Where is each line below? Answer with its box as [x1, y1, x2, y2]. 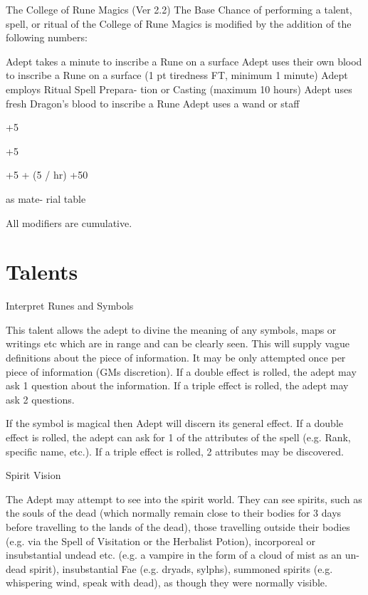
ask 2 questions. [6, 391, 75, 406]
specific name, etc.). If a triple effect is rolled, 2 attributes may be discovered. [6, 443, 344, 458]
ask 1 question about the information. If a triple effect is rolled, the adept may [6, 378, 349, 393]
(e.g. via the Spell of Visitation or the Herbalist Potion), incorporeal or [6, 533, 315, 548]
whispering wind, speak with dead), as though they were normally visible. [6, 575, 327, 590]
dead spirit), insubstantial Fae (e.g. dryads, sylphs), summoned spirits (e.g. [6, 561, 333, 576]
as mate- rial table [6, 191, 86, 206]
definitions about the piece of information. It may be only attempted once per [6, 350, 346, 365]
